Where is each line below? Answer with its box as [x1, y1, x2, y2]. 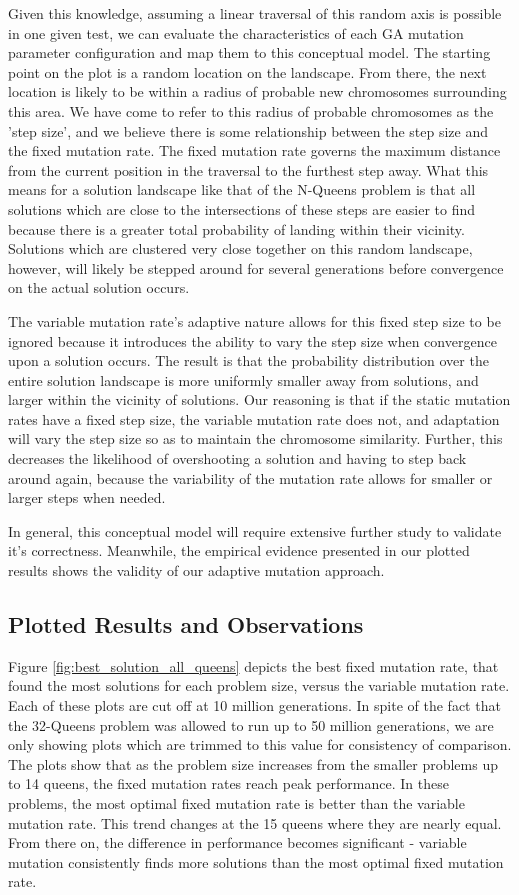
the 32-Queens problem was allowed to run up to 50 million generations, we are [8, 714, 494, 735]
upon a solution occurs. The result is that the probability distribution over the [8, 350, 489, 371]
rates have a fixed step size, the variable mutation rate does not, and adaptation [8, 408, 500, 429]
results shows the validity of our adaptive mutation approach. [8, 560, 385, 581]
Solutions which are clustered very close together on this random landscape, [8, 238, 473, 259]
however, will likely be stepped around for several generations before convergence [8, 257, 504, 278]
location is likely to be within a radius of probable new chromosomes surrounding [8, 81, 507, 102]
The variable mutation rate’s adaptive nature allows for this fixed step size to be [8, 310, 501, 331]
